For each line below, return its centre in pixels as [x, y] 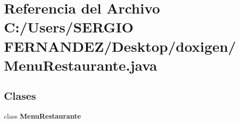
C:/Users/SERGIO [69, 27]
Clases [20, 96]
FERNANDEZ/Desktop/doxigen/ [120, 46]
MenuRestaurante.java [81, 65]
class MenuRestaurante [43, 116]
